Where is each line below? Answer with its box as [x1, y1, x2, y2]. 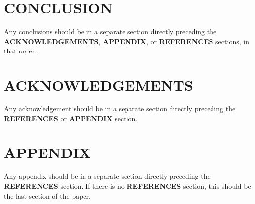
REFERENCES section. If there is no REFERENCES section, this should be [4, 180, 251, 191]
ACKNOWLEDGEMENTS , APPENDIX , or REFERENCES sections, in [4, 36, 249, 46]
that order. [4, 46, 37, 56]
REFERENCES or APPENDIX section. [4, 113, 138, 123]
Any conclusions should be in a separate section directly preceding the [4, 26, 217, 37]
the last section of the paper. [4, 190, 91, 201]
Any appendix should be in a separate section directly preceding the [4, 171, 211, 181]
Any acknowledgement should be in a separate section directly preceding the [4, 103, 236, 114]
